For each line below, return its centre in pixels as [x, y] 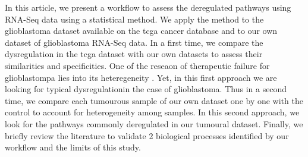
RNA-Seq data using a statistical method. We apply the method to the [134, 19]
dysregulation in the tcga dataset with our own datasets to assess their [134, 54]
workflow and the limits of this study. [73, 147]
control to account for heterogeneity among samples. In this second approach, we [152, 112]
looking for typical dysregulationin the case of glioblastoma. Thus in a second [146, 89]
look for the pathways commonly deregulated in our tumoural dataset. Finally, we [154, 123]
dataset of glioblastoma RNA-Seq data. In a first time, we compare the [134, 42]
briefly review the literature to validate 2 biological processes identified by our [147, 135]
